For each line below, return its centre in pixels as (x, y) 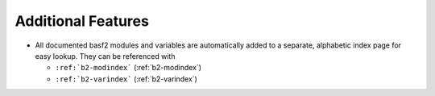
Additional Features (82, 21)
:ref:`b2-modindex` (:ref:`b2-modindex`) (128, 68)
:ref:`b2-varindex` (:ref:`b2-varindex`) (126, 79)
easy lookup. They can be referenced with (105, 56)
